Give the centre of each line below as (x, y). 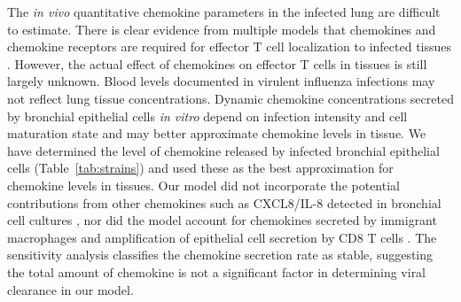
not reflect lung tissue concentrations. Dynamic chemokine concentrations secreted (230, 98)
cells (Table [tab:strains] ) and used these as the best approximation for (200, 168)
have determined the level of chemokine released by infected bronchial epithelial (223, 150)
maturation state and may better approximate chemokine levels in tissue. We (217, 133)
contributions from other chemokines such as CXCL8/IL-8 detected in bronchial (224, 202)
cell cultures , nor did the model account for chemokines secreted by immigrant (222, 220)
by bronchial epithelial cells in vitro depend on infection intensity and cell (207, 116)
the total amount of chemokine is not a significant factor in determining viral (217, 271)
